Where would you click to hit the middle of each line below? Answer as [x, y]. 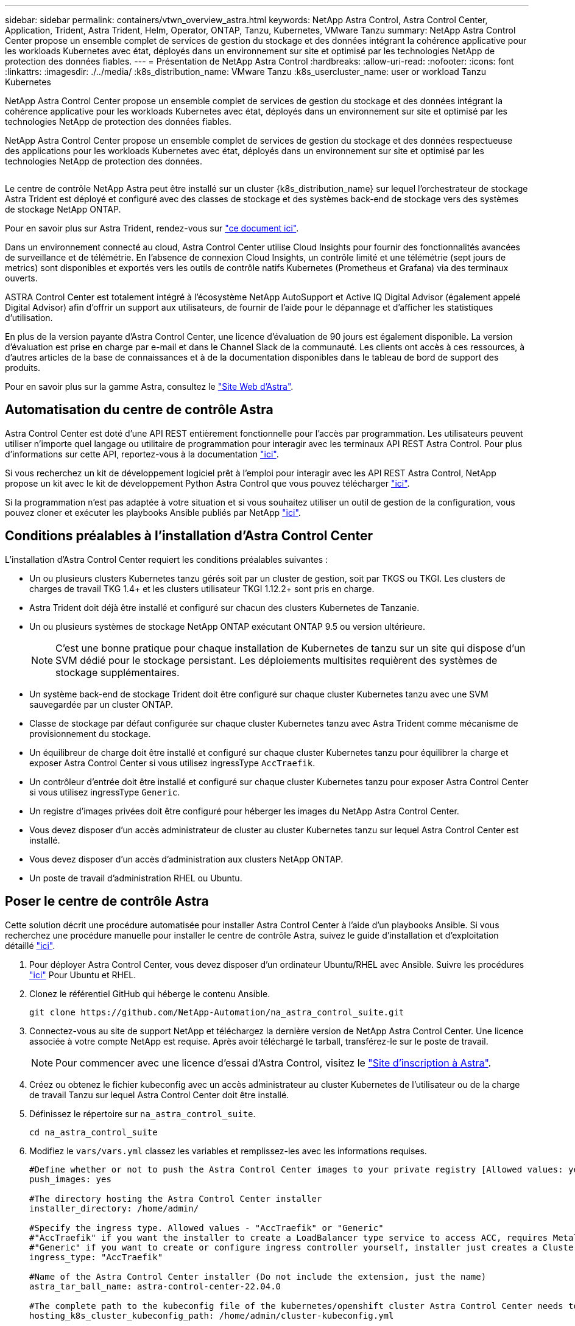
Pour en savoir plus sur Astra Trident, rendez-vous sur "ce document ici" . [152, 228]
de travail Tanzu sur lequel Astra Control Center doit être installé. [159, 1095]
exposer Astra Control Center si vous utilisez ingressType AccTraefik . [172, 763]
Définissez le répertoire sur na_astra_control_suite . [143, 1113]
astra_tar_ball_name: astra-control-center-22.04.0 [155, 1286]
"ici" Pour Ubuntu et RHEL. [83, 975]
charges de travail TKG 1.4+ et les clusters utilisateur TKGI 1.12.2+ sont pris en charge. [202, 588]
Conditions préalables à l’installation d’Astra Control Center [189, 536]
